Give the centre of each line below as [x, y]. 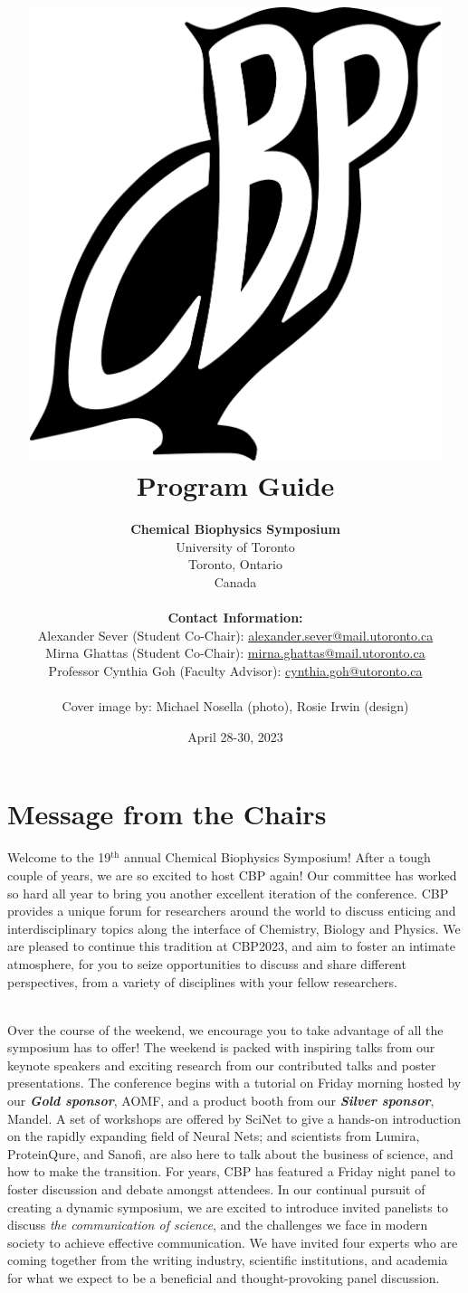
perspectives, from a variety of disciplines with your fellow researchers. [202, 981]
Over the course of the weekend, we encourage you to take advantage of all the [225, 1029]
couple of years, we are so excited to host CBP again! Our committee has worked [232, 875]
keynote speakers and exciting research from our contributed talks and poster [222, 1065]
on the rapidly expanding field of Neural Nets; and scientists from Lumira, [214, 1136]
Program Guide [235, 485]
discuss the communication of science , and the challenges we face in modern [218, 1225]
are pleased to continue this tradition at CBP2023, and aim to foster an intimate [232, 946]
